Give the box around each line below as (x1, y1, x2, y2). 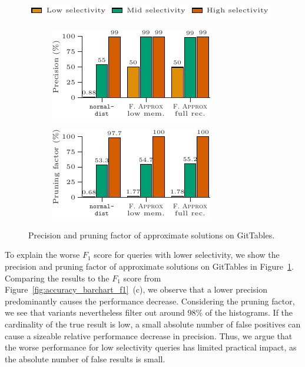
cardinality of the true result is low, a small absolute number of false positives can (5, 317, 301, 330)
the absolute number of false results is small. (5, 352, 165, 365)
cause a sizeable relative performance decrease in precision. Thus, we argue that (5, 329, 293, 342)
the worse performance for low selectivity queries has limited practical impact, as (5, 341, 297, 353)
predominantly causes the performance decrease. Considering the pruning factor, (5, 294, 295, 307)
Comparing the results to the (5, 271, 110, 284)
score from (123, 271, 161, 284)
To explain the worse (5, 248, 80, 261)
